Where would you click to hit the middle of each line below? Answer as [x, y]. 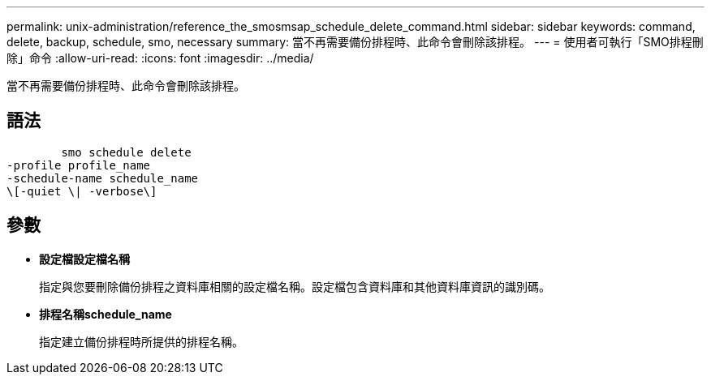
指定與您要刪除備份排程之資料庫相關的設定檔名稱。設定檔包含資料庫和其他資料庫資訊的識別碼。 [295, 286]
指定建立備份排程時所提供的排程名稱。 [141, 341]
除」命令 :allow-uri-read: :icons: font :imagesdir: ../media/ [160, 58]
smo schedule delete [126, 152]
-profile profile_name [79, 165]
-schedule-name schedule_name [103, 178]
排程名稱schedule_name [106, 314]
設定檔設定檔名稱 [84, 259]
